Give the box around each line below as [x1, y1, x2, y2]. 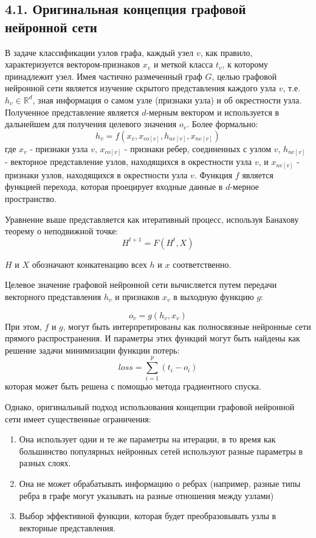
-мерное [230, 180, 259, 193]
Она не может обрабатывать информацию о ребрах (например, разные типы [19, 477, 301, 489]
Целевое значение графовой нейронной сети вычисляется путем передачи [5, 278, 277, 291]
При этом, [5, 320, 42, 332]
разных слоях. [19, 456, 71, 469]
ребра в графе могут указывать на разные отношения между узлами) [19, 489, 274, 501]
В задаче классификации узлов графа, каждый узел [5, 46, 194, 58]
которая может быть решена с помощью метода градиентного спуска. [5, 380, 261, 393]
